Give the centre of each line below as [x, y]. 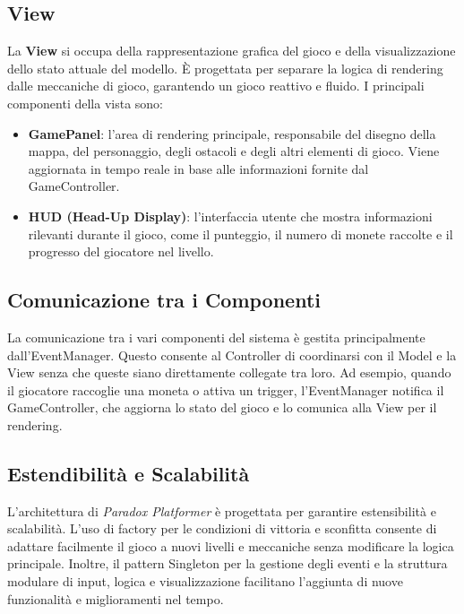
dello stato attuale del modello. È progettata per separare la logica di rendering [225, 68]
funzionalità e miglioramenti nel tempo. [116, 598]
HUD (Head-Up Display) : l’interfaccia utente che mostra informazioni [230, 216]
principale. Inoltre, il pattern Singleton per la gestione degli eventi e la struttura [228, 563]
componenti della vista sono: [85, 103]
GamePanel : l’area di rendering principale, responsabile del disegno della [232, 133]
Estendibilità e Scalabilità [129, 473]
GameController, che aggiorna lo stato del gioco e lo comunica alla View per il [222, 407]
